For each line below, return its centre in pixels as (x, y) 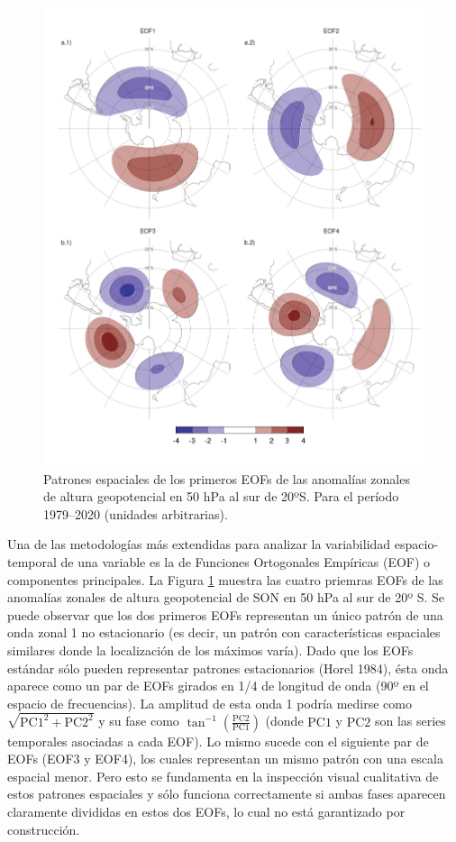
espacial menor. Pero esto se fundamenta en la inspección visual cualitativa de (223, 776)
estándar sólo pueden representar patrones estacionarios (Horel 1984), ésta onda (228, 668)
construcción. (44, 829)
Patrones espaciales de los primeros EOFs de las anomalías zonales (227, 478)
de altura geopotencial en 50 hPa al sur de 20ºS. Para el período (221, 496)
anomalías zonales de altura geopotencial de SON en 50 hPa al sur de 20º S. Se (226, 597)
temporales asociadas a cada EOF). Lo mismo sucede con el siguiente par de (218, 741)
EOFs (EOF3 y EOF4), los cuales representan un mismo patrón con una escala (225, 759)
